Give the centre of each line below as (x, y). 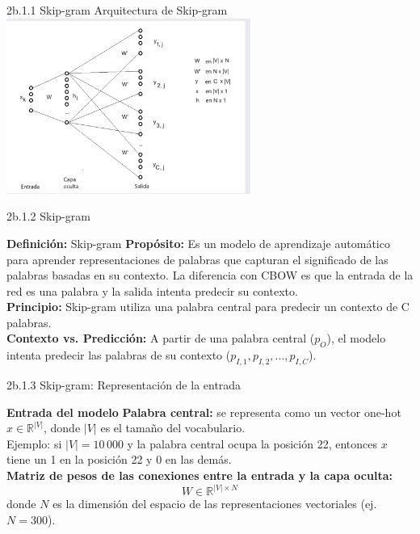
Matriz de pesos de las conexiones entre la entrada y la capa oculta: (199, 475)
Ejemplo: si (34, 443)
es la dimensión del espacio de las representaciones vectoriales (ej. (215, 504)
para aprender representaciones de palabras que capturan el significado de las (197, 259)
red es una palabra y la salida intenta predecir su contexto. (152, 290)
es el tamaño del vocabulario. (173, 428)
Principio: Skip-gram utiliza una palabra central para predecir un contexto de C (208, 307)
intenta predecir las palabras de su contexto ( (119, 355)
